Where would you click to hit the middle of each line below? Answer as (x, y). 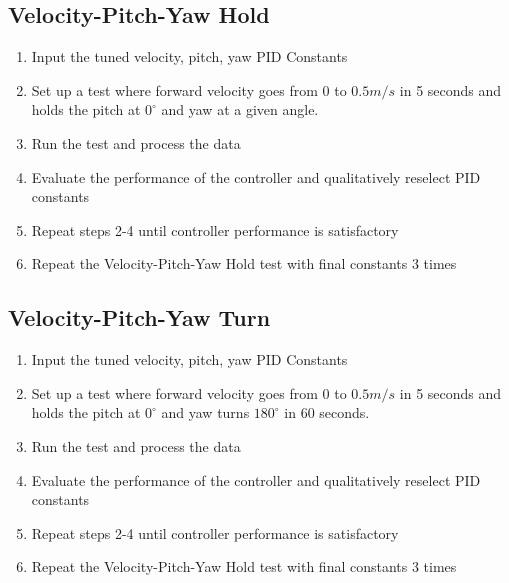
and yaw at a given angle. (240, 109)
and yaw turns (205, 412)
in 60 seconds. (327, 412)
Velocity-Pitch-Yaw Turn (139, 317)
